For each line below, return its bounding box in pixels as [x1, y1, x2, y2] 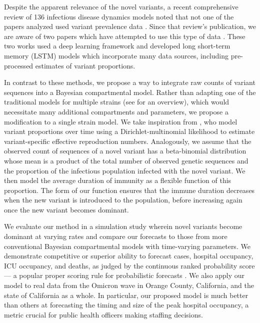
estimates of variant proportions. [35, 60, 135, 70]
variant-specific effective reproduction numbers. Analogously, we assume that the [4, 135, 251, 146]
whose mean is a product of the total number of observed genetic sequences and [4, 155, 248, 165]
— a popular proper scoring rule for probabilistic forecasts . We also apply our [4, 270, 245, 280]
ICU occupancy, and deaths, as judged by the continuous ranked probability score [4, 260, 255, 270]
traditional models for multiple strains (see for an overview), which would [4, 96, 229, 107]
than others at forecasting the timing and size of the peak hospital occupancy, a [4, 299, 249, 310]
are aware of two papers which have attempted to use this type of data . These [4, 30, 245, 41]
